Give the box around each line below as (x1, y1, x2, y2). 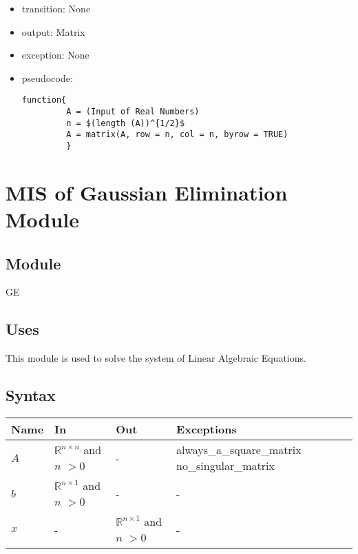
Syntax (6, 384, 56, 406)
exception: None (21, 48, 89, 62)
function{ (21, 95, 67, 105)
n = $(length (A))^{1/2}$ (66, 118, 185, 128)
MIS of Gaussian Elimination (6, 178, 288, 206)
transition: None (21, 1, 91, 15)
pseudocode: (21, 70, 73, 85)
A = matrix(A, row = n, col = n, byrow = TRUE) (66, 130, 288, 140)
